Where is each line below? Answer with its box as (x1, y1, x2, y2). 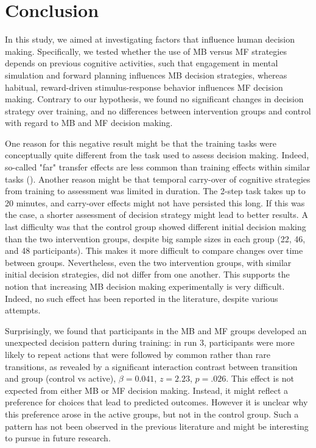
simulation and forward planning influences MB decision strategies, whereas (5, 68, 287, 81)
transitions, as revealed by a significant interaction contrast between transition (5, 360, 298, 373)
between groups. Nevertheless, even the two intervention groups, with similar (5, 256, 292, 268)
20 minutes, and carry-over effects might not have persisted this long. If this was (5, 196, 305, 209)
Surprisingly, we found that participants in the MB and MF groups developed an (5, 324, 307, 337)
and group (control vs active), (5, 372, 116, 385)
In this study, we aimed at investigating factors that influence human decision (5, 33, 295, 46)
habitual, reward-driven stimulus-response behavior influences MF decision (5, 80, 283, 93)
